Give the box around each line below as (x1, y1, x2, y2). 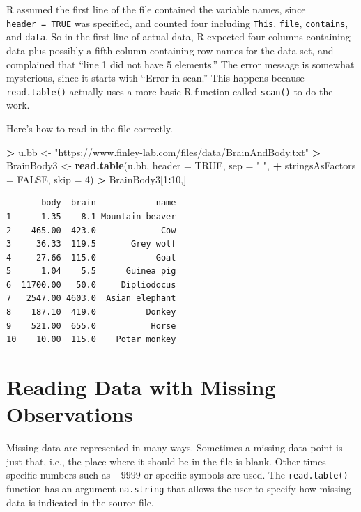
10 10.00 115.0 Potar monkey (6, 334, 176, 345)
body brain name (41, 198, 176, 208)
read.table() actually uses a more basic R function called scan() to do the (6, 84, 333, 98)
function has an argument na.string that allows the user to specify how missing (6, 481, 351, 495)
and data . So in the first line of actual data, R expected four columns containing (6, 29, 351, 44)
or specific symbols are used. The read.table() (144, 467, 348, 482)
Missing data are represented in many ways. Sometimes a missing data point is (6, 440, 343, 455)
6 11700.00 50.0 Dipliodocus (6, 279, 176, 290)
